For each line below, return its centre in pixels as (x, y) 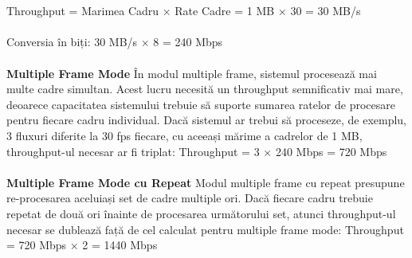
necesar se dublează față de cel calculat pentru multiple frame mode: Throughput (205, 229)
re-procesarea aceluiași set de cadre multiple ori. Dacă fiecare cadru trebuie (190, 198)
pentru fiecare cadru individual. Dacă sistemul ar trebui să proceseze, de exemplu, (207, 120)
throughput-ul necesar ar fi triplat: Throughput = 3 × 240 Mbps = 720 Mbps (197, 151)
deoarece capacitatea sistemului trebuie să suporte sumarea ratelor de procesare (201, 104)
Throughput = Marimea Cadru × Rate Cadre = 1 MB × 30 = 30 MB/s (184, 11)
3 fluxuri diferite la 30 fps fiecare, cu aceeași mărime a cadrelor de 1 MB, (184, 135)
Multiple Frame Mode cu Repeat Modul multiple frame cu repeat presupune (206, 182)
